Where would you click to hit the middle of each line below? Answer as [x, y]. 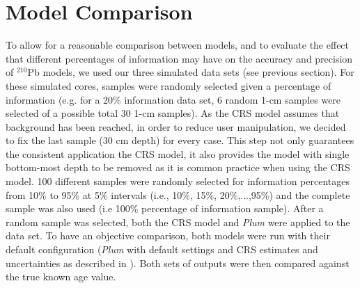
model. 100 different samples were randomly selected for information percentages [178, 181]
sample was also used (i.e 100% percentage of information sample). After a [165, 208]
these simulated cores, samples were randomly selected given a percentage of [169, 85]
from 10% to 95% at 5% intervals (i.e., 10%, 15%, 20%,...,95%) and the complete [178, 194]
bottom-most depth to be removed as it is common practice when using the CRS [178, 167]
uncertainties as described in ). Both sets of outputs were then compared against [178, 263]
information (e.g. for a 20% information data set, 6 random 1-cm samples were [173, 99]
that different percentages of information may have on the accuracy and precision [179, 58]
